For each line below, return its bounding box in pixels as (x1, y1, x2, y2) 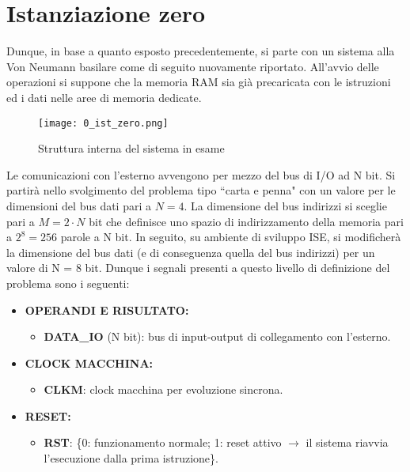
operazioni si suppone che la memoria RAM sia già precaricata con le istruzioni (6, 74, 391, 90)
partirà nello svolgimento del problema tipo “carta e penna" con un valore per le (6, 182, 396, 198)
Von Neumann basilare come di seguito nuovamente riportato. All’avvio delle (6, 58, 379, 74)
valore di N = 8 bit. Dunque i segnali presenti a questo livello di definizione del (6, 259, 390, 276)
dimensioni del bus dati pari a (6, 197, 151, 213)
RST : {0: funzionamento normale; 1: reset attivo (44, 434, 282, 451)
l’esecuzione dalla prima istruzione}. (44, 450, 218, 466)
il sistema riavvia (306, 434, 389, 451)
